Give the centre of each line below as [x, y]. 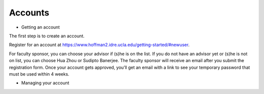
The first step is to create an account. [47, 36]
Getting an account [41, 27]
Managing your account [45, 83]
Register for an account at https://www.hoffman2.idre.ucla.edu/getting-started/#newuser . [99, 45]
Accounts [29, 13]
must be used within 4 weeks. [39, 74]
